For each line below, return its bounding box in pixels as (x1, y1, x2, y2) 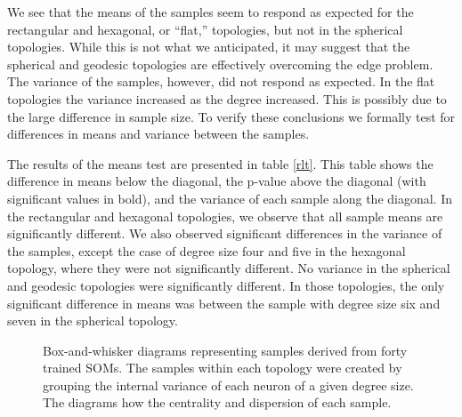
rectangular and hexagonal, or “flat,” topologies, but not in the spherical (7, 20, 403, 38)
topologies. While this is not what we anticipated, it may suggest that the (7, 37, 410, 56)
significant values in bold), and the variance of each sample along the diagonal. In (7, 188, 453, 207)
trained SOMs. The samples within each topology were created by (43, 358, 402, 377)
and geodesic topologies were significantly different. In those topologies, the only (7, 276, 445, 294)
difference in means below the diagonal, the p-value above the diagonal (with (7, 172, 426, 190)
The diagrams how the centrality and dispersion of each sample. (43, 393, 392, 412)
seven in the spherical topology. (7, 311, 178, 330)
